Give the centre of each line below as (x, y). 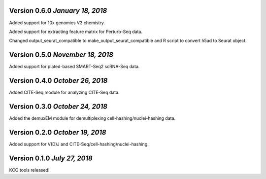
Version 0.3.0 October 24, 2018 (58, 106)
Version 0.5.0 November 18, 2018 (61, 55)
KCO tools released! (29, 170)
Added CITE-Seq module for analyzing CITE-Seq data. (65, 92)
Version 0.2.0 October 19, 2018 (58, 132)
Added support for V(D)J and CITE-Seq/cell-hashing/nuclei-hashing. (79, 144)
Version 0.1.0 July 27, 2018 (51, 158)
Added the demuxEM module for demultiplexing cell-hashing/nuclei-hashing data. (92, 118)
